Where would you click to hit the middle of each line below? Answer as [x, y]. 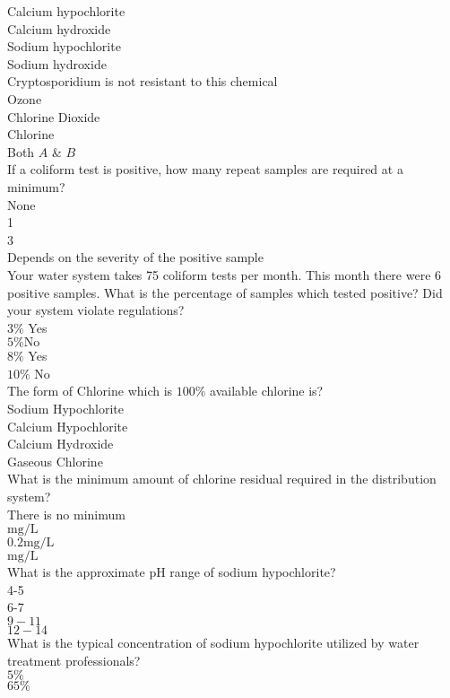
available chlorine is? [267, 391]
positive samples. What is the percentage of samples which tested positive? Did [225, 292]
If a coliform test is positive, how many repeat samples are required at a [205, 169]
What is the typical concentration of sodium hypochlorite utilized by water [213, 642]
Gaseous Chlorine [55, 461]
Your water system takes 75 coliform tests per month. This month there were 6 [225, 274]
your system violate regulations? [96, 310]
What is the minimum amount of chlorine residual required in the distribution [222, 479]
